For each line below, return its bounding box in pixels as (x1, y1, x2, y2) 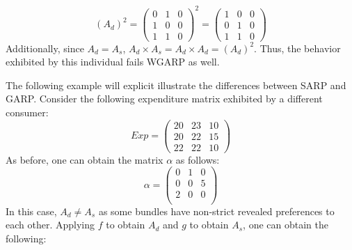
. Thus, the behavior (254, 40, 341, 55)
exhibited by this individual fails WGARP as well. (6, 54, 220, 69)
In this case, (6, 203, 57, 218)
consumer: (6, 105, 49, 120)
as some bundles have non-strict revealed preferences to (98, 203, 335, 218)
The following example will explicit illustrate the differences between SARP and (6, 77, 346, 92)
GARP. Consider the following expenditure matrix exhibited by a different (6, 91, 323, 106)
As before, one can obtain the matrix (6, 152, 163, 166)
